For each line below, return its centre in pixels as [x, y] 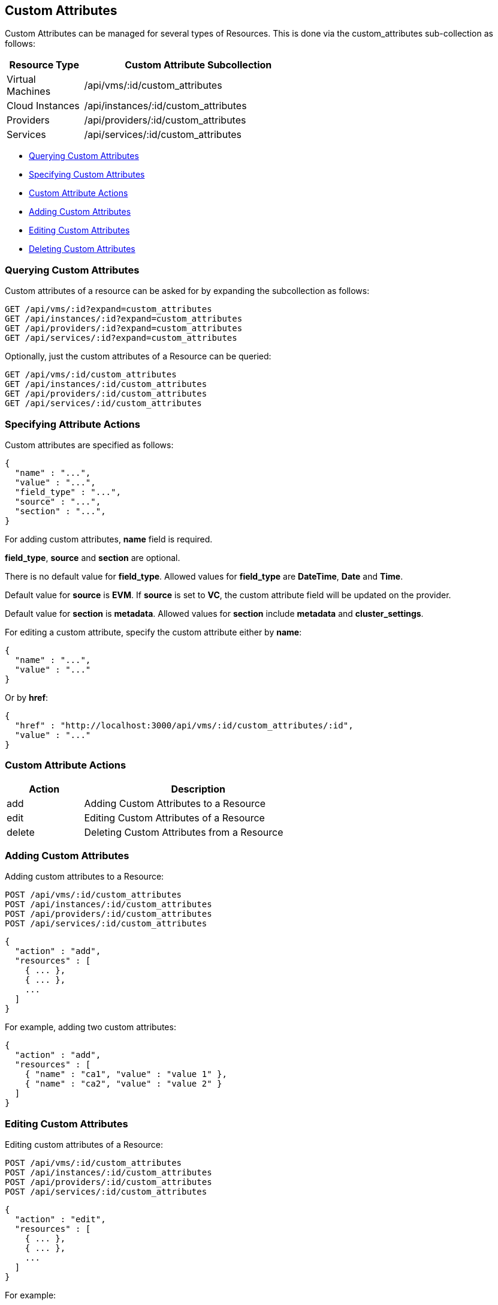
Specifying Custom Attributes [87, 175]
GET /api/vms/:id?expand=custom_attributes [108, 309]
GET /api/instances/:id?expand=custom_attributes [124, 319]
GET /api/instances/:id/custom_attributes [106, 384]
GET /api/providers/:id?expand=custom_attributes [124, 328]
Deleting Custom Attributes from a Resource [184, 832]
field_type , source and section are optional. [93, 557]
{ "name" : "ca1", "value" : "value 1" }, [126, 1074]
